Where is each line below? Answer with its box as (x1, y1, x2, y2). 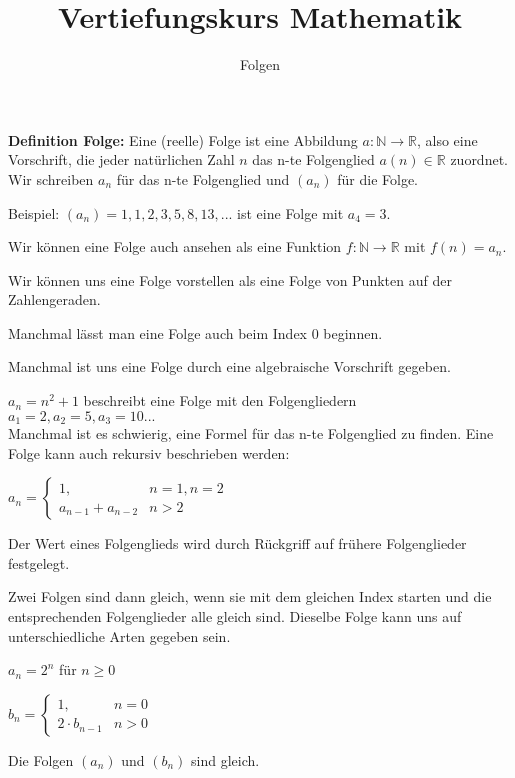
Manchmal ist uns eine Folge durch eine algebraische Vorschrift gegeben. (8, 356, 451, 377)
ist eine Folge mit (237, 202, 344, 223)
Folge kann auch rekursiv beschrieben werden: (8, 442, 290, 463)
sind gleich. (191, 749, 260, 770)
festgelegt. (8, 552, 70, 573)
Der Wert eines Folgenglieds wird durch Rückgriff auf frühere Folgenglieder (8, 533, 467, 554)
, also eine (416, 129, 478, 150)
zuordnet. (450, 149, 508, 170)
